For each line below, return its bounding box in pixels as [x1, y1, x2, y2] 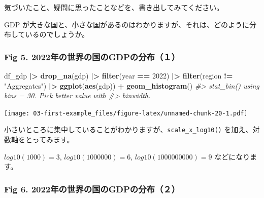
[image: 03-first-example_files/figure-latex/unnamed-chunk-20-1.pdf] [4, 109, 248, 117]
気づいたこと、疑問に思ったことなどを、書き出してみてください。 [4, 2, 224, 12]
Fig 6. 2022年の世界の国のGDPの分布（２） [4, 182, 180, 195]
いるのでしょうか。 [25, 29, 89, 39]
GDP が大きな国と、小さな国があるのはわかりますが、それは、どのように [4, 19, 250, 29]
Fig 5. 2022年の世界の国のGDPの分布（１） [4, 50, 180, 63]
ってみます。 [32, 134, 74, 145]
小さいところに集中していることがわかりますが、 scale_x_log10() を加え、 [4, 124, 253, 135]
